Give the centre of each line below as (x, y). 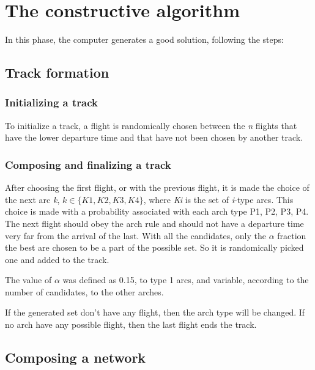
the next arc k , (32, 199)
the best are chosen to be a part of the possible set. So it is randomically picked (154, 247)
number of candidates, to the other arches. (84, 291)
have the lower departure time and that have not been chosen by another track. (154, 137)
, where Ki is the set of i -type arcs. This (218, 199)
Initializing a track (52, 102)
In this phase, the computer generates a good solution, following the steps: (144, 39)
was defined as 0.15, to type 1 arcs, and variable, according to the (186, 280)
